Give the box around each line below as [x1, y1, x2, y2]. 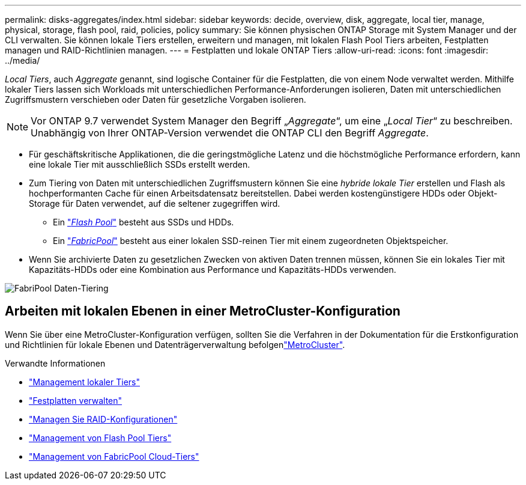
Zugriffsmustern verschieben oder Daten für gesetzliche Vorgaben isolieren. [5, 94, 306, 105]
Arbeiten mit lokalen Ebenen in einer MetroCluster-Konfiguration [5, 304, 401, 319]
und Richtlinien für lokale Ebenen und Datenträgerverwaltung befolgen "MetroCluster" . [5, 339, 345, 350]
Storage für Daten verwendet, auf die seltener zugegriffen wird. [29, 198, 280, 209]
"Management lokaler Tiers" [29, 376, 140, 387]
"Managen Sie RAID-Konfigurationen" [29, 413, 178, 424]
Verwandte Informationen [5, 358, 106, 368]
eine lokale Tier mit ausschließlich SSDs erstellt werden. [29, 159, 250, 169]
